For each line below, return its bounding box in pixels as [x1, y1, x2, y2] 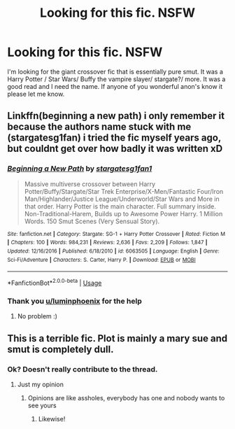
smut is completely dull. [7, 343, 114, 355]
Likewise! [38, 414, 66, 423]
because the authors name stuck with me [7, 121, 192, 133]
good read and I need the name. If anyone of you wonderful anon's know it [7, 82, 223, 90]
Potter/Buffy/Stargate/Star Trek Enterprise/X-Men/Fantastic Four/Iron [24, 187, 224, 195]
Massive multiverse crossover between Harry [24, 180, 156, 188]
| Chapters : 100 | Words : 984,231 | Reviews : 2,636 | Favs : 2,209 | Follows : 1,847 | [7, 239, 208, 246]
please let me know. [7, 90, 65, 98]
